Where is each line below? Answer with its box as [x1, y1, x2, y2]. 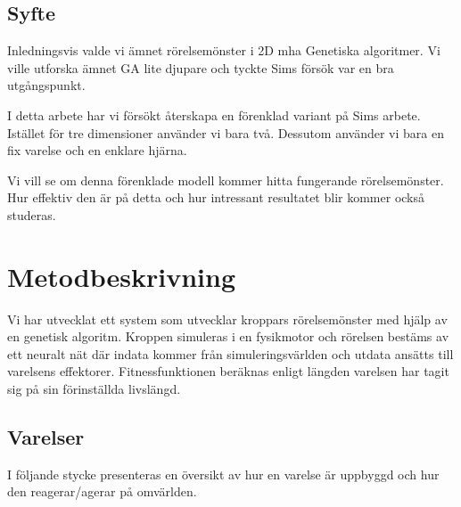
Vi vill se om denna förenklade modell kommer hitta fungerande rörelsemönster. [7, 170, 444, 189]
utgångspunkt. [7, 76, 86, 94]
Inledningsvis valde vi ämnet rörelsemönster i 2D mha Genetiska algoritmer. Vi [7, 41, 440, 60]
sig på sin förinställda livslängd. [7, 380, 181, 398]
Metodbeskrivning [7, 258, 236, 294]
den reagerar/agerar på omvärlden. [7, 482, 197, 501]
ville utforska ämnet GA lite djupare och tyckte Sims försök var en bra [7, 58, 394, 77]
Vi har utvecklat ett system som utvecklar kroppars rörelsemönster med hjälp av [7, 309, 448, 328]
